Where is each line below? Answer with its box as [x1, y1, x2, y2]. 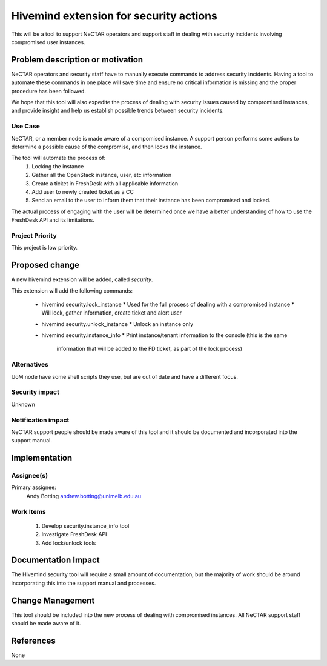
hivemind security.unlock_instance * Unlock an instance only [41, 320, 194, 327]
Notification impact [11, 416, 70, 424]
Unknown [11, 401, 36, 408]
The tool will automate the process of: [11, 155, 106, 162]
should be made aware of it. [11, 620, 81, 627]
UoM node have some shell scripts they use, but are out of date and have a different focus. [11, 373, 239, 380]
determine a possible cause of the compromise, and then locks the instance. [11, 143, 202, 150]
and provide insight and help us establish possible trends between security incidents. [11, 107, 224, 115]
